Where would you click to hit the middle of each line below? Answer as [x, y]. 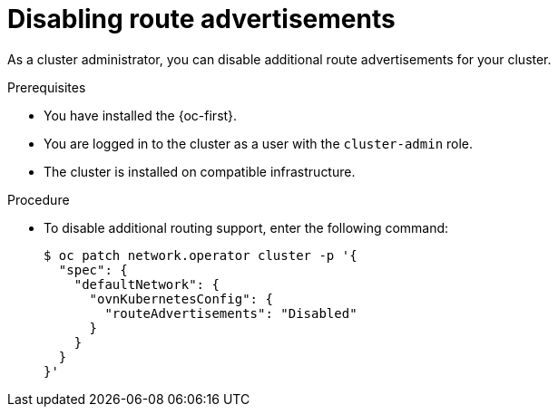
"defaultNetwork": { [147, 284]
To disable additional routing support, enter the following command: [246, 227]
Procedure [39, 199]
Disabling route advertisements [201, 19]
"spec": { [93, 270]
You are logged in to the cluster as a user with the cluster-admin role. [259, 143]
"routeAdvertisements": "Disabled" [231, 313]
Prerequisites [47, 87]
